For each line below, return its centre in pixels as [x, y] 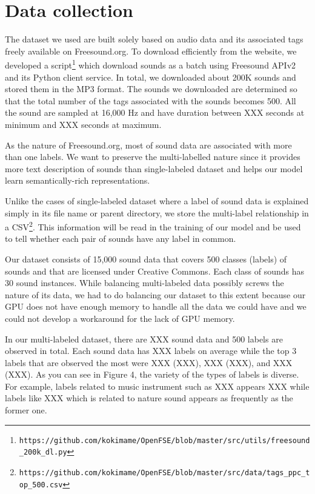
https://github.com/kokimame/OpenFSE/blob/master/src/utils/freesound [164, 440]
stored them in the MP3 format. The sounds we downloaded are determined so [151, 89]
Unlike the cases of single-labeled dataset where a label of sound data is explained [157, 200]
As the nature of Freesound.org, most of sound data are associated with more [148, 145]
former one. [26, 410]
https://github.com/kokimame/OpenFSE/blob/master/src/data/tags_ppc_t [164, 472]
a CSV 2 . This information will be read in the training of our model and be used [153, 226]
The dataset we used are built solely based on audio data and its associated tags [154, 39]
